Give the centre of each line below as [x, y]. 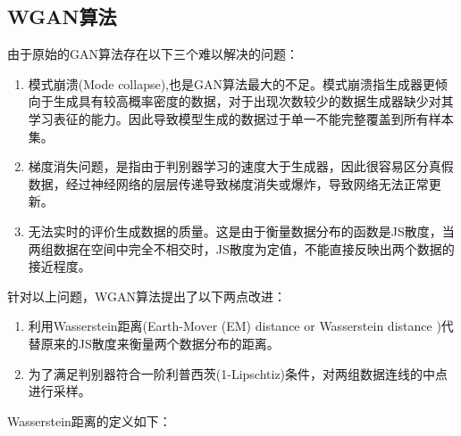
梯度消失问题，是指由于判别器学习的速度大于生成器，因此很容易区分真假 [241, 166]
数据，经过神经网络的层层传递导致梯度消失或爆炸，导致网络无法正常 [228, 183]
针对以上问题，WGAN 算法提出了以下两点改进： [147, 296]
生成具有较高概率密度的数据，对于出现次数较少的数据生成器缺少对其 [253, 101]
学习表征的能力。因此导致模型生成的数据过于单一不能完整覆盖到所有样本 [241, 118]
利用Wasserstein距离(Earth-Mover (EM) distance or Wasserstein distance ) [235, 326]
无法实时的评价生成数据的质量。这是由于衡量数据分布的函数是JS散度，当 [241, 230]
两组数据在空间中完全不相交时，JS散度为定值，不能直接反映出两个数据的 [241, 248]
